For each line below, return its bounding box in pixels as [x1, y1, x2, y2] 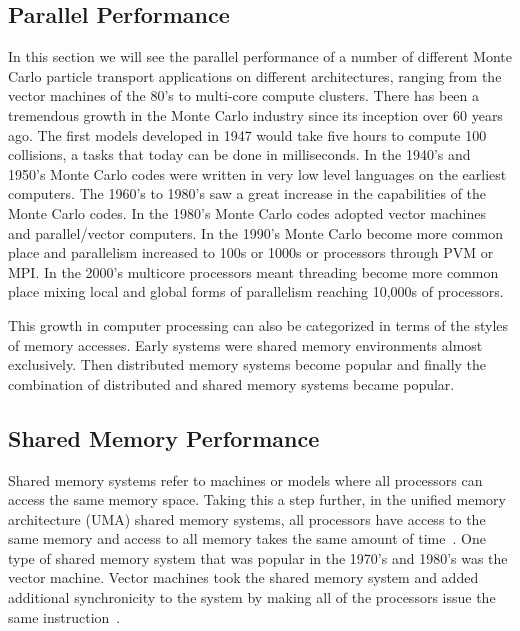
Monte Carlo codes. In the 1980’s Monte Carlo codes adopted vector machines [8, 202, 486, 223]
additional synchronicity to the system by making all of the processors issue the [8, 587, 496, 608]
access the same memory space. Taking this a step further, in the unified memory [8, 489, 506, 510]
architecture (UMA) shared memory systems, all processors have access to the [8, 508, 486, 529]
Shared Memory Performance [8, 422, 320, 453]
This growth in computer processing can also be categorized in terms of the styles [8, 314, 509, 335]
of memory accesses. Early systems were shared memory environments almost [8, 334, 483, 355]
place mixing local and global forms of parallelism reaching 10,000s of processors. [8, 281, 504, 302]
